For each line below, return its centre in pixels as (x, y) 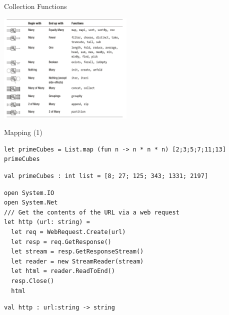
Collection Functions (35, 6)
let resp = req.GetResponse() (61, 242)
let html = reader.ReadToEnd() (63, 271)
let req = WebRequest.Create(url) (68, 232)
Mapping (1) (23, 132)
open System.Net (31, 203)
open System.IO (29, 193)
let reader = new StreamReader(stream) (77, 261)
